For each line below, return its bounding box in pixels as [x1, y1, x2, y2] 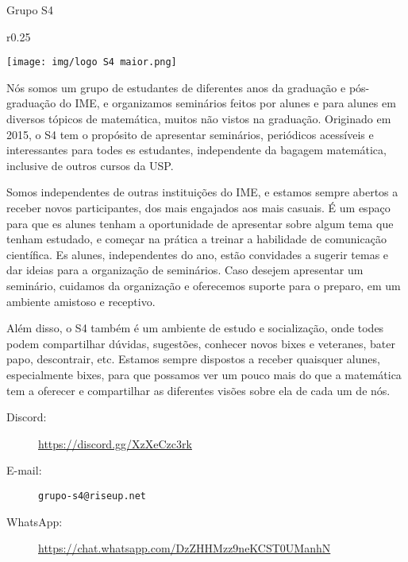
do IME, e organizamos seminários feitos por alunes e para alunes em [59, 95, 396, 111]
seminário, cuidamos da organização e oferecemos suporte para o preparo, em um [6, 277, 401, 293]
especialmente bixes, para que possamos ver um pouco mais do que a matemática [6, 366, 402, 382]
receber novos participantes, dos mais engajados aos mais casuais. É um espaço [6, 200, 391, 215]
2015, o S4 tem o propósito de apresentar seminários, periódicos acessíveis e [6, 126, 374, 142]
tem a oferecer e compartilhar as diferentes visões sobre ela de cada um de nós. [6, 382, 391, 398]
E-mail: [6, 462, 42, 479]
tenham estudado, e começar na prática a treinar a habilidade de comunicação [6, 231, 387, 247]
